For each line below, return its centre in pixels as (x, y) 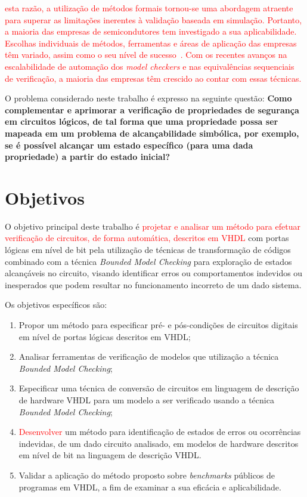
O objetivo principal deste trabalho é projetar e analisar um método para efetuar (153, 226)
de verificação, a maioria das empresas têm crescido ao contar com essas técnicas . (153, 78)
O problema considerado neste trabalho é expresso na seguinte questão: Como (148, 98)
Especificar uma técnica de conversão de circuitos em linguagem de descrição (159, 388)
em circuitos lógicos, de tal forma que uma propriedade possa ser (142, 121)
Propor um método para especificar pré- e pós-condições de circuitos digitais (158, 325)
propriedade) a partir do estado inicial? (88, 157)
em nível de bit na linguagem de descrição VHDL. (110, 455)
